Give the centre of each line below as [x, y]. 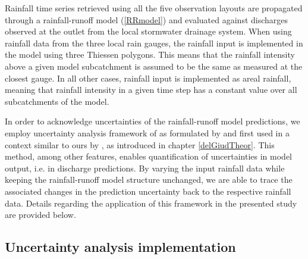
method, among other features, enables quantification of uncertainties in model [148, 156]
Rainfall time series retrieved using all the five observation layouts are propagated [154, 8]
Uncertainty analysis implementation [120, 247]
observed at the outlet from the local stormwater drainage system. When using [148, 31]
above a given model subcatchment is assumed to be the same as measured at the [154, 66]
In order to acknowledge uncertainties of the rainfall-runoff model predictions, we [153, 121]
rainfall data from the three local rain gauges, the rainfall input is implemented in [154, 43]
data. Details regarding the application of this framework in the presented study [151, 203]
